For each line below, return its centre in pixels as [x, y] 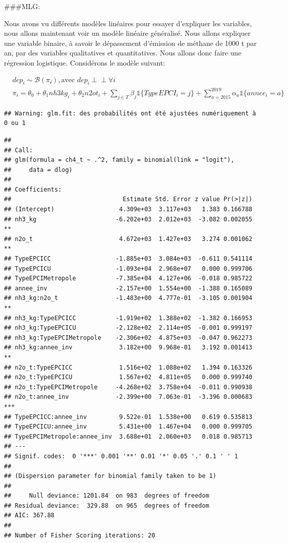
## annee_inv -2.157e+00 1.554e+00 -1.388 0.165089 [128, 288]
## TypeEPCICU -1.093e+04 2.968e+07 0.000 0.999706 [128, 268]
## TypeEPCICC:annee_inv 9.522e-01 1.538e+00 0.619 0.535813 [128, 417]
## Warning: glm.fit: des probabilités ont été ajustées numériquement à [130, 113]
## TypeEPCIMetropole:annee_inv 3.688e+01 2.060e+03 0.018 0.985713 [128, 436]
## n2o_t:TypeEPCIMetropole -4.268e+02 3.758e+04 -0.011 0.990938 [128, 387]
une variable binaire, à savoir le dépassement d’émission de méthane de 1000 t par [130, 43]
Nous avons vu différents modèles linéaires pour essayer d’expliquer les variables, [128, 23]
